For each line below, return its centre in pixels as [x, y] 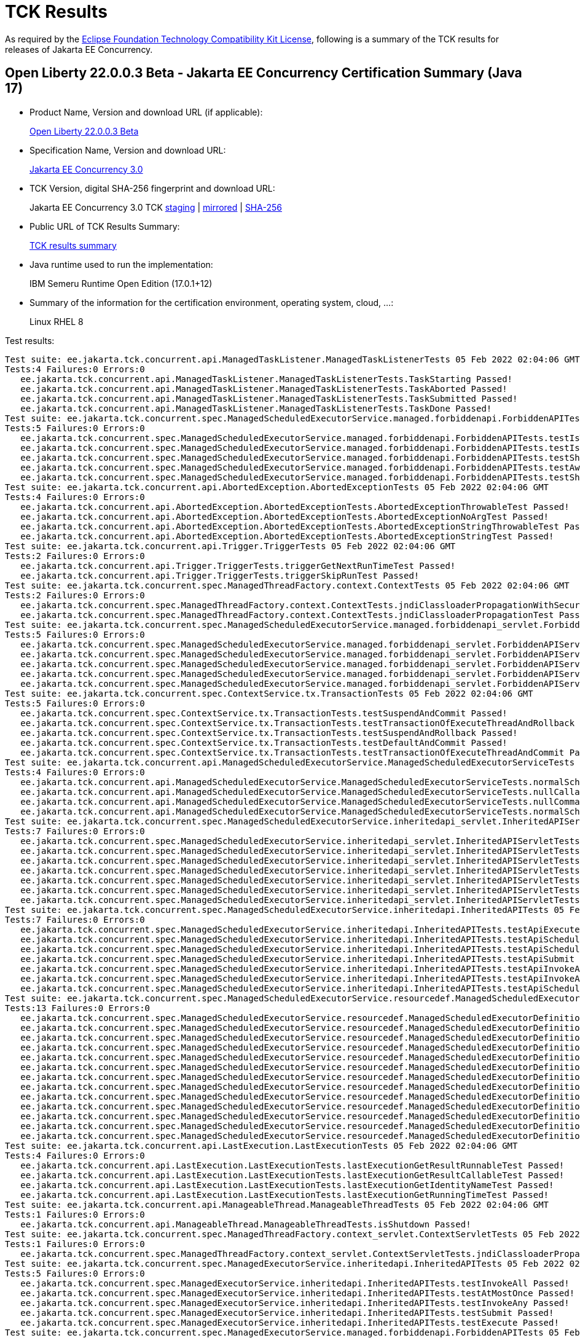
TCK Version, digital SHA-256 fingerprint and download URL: [152, 188]
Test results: [30, 340]
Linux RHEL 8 [57, 321]
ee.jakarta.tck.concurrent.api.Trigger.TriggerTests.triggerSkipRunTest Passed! [220, 575]
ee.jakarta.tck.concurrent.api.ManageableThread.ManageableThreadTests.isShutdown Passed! [246, 1224]
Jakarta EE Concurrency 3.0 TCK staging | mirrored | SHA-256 [156, 207]
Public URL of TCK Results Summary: [105, 226]
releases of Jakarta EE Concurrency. [79, 49]
